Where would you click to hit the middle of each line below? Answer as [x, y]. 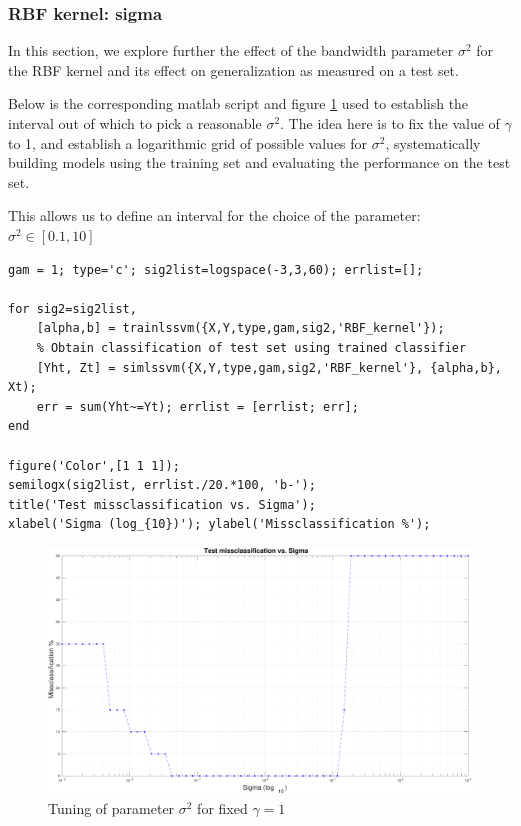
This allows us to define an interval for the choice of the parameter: [214, 215]
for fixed [222, 807]
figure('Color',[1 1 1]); [94, 465]
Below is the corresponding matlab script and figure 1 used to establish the [238, 103]
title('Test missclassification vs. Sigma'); [162, 504]
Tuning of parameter [111, 807]
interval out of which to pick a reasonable [135, 123]
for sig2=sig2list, [72, 308]
